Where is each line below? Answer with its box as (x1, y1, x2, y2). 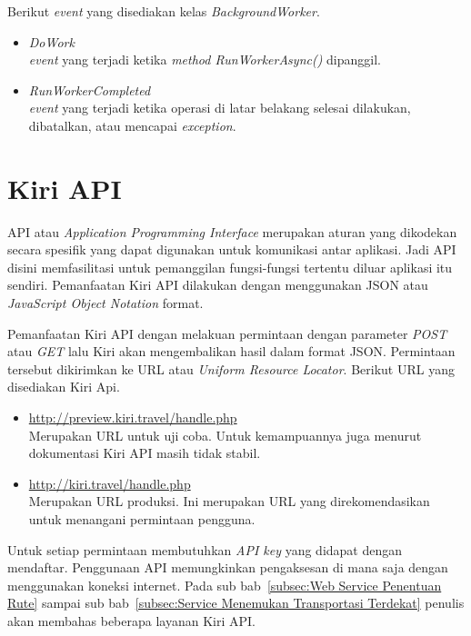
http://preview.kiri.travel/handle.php (28, 408, 237, 427)
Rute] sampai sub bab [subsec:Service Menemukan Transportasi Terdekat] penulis (7, 593, 465, 612)
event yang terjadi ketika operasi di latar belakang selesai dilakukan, (28, 98, 411, 117)
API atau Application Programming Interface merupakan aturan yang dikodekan (7, 222, 457, 241)
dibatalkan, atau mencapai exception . (28, 115, 236, 134)
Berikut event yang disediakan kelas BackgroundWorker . (7, 2, 320, 20)
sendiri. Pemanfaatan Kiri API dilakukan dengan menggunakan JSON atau (7, 275, 428, 294)
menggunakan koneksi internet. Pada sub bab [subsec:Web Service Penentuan (7, 575, 442, 594)
